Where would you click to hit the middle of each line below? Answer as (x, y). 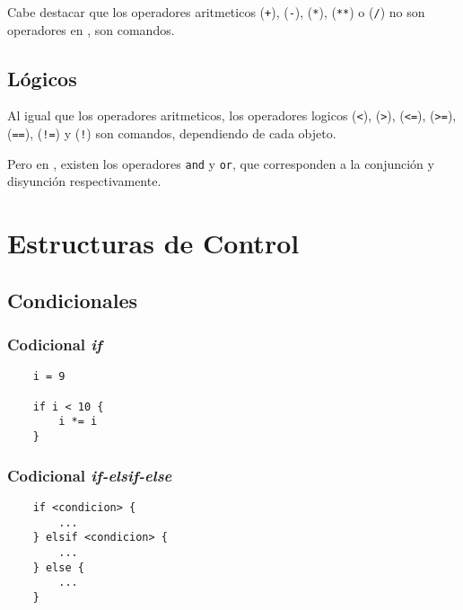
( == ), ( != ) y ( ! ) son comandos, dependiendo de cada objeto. (172, 133)
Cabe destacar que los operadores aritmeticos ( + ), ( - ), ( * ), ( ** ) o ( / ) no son (216, 12)
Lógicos (42, 78)
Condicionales (73, 300)
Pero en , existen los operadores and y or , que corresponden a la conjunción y (221, 163)
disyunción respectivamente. (84, 181)
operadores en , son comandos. (91, 29)
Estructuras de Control (153, 243)
